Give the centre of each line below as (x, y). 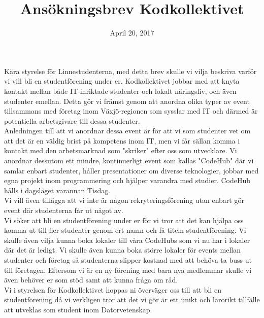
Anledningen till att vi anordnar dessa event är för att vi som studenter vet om (127, 131)
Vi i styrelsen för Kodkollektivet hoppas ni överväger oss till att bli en (113, 289)
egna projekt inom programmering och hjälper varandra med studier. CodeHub (127, 180)
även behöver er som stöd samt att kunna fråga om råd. (91, 280)
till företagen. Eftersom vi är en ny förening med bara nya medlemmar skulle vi (128, 270)
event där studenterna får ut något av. (64, 210)
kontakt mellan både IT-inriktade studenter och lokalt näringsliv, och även (120, 91)
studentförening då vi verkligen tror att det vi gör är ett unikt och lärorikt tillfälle (132, 299)
